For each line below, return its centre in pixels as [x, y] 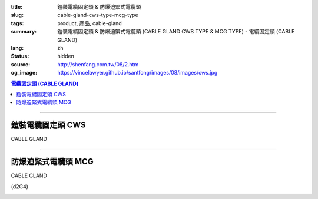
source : [21, 64]
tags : [17, 23]
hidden [66, 56]
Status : [20, 56]
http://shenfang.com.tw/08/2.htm [98, 64]
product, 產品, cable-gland [90, 23]
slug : [17, 15]
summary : [24, 32]
